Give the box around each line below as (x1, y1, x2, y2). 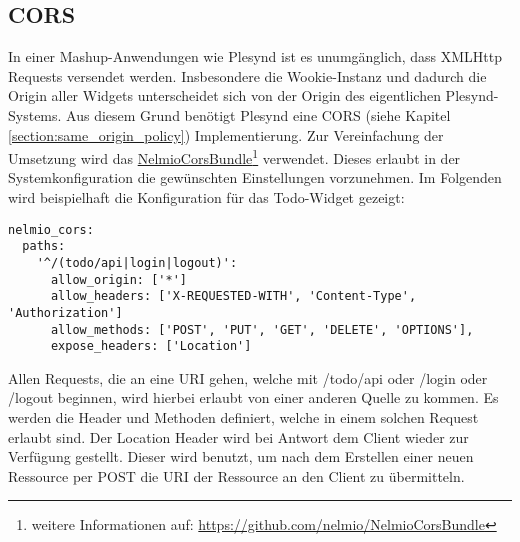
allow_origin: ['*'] (50, 272, 187, 287)
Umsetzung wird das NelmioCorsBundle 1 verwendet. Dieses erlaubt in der (8, 145, 461, 168)
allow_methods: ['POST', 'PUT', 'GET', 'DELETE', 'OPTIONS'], (50, 322, 474, 337)
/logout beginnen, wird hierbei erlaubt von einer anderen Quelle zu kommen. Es (8, 387, 499, 408)
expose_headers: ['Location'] (50, 339, 252, 354)
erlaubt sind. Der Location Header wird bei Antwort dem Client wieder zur (8, 426, 469, 447)
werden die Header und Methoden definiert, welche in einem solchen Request (8, 407, 479, 428)
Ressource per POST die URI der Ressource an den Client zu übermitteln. (8, 465, 465, 486)
